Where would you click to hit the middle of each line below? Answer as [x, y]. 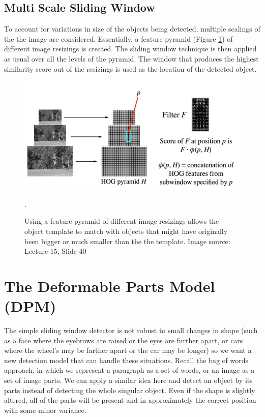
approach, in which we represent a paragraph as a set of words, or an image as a [129, 370]
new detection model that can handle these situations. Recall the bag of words [126, 360]
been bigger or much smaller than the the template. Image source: [127, 241]
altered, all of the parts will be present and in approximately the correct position [130, 400]
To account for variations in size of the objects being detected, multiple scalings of [132, 29]
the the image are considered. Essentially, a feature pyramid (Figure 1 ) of [119, 38]
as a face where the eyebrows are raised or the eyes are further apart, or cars [124, 340]
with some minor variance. [45, 410]
